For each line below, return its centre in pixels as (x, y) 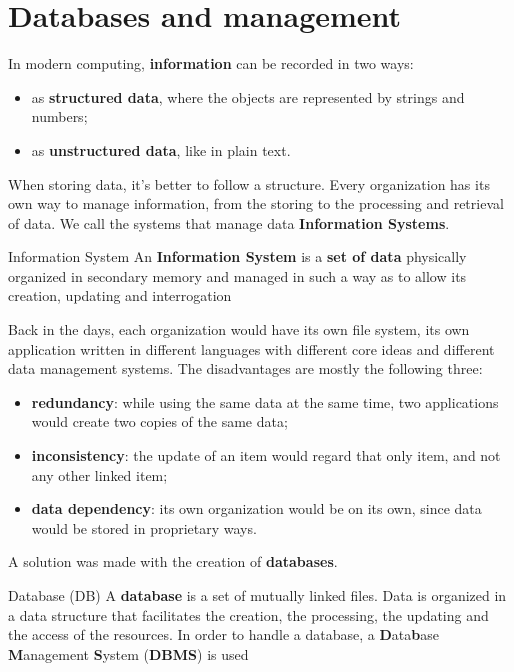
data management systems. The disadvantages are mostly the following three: (245, 368)
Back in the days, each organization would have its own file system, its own (239, 329)
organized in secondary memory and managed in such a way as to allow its (237, 275)
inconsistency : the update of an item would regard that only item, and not (266, 455)
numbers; (59, 116)
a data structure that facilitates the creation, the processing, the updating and (248, 614)
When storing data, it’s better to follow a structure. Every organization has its (249, 183)
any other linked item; (99, 474)
